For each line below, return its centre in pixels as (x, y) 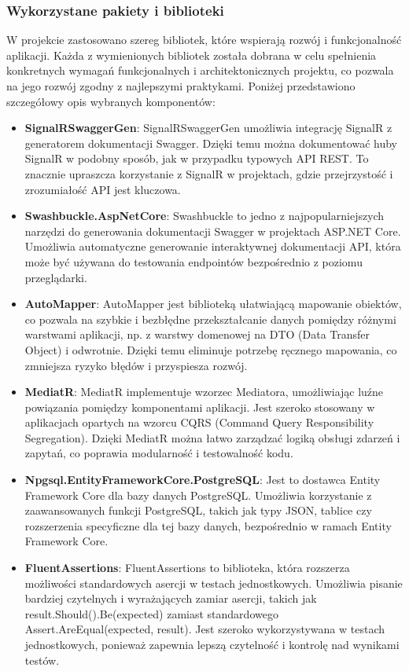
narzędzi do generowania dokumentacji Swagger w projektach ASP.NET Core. (213, 231)
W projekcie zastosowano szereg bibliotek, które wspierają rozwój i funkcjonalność (204, 40)
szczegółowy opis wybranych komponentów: (111, 101)
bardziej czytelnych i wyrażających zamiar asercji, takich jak (171, 598)
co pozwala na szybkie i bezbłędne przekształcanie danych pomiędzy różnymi (210, 319)
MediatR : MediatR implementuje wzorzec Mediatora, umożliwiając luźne (204, 392)
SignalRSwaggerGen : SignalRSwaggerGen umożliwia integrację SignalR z (208, 128)
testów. (42, 660)
